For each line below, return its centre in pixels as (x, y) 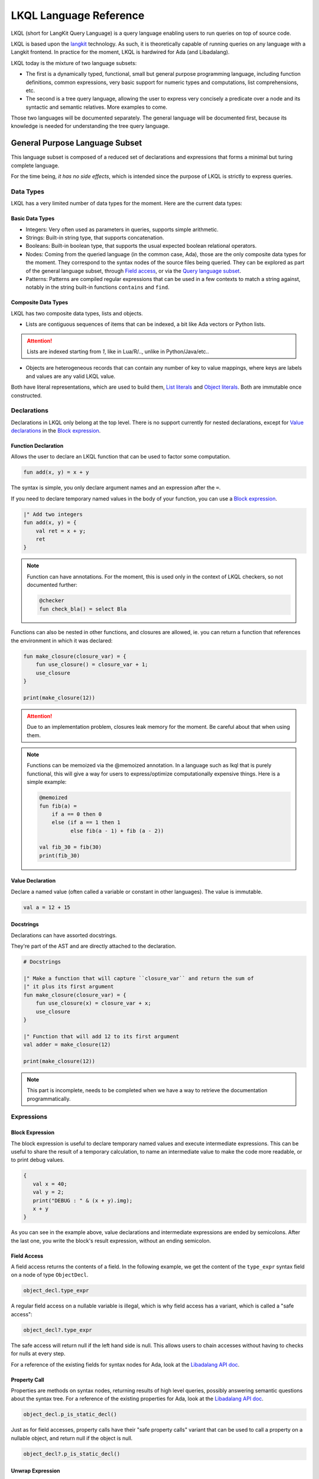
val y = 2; (48, 1192)
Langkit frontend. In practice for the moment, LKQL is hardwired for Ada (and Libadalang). (120, 52)
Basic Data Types (33, 218)
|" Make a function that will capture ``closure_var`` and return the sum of (139, 978)
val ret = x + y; (61, 531)
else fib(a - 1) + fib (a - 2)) (117, 831)
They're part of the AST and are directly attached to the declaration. (94, 946)
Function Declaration (37, 446)
